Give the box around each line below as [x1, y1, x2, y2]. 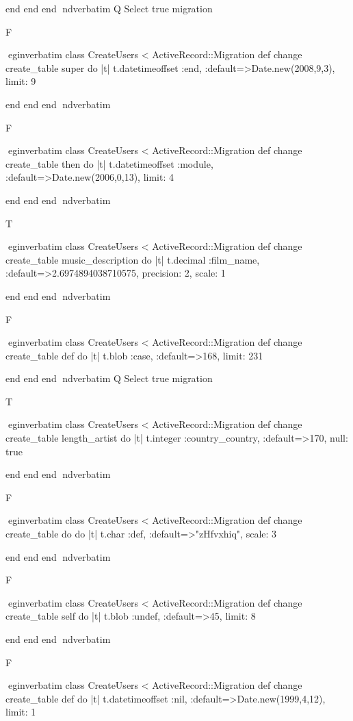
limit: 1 [5, 705, 36, 719]
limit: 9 [5, 74, 36, 88]
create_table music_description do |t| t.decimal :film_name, [5, 252, 260, 266]
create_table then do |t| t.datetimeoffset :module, [5, 156, 213, 170]
